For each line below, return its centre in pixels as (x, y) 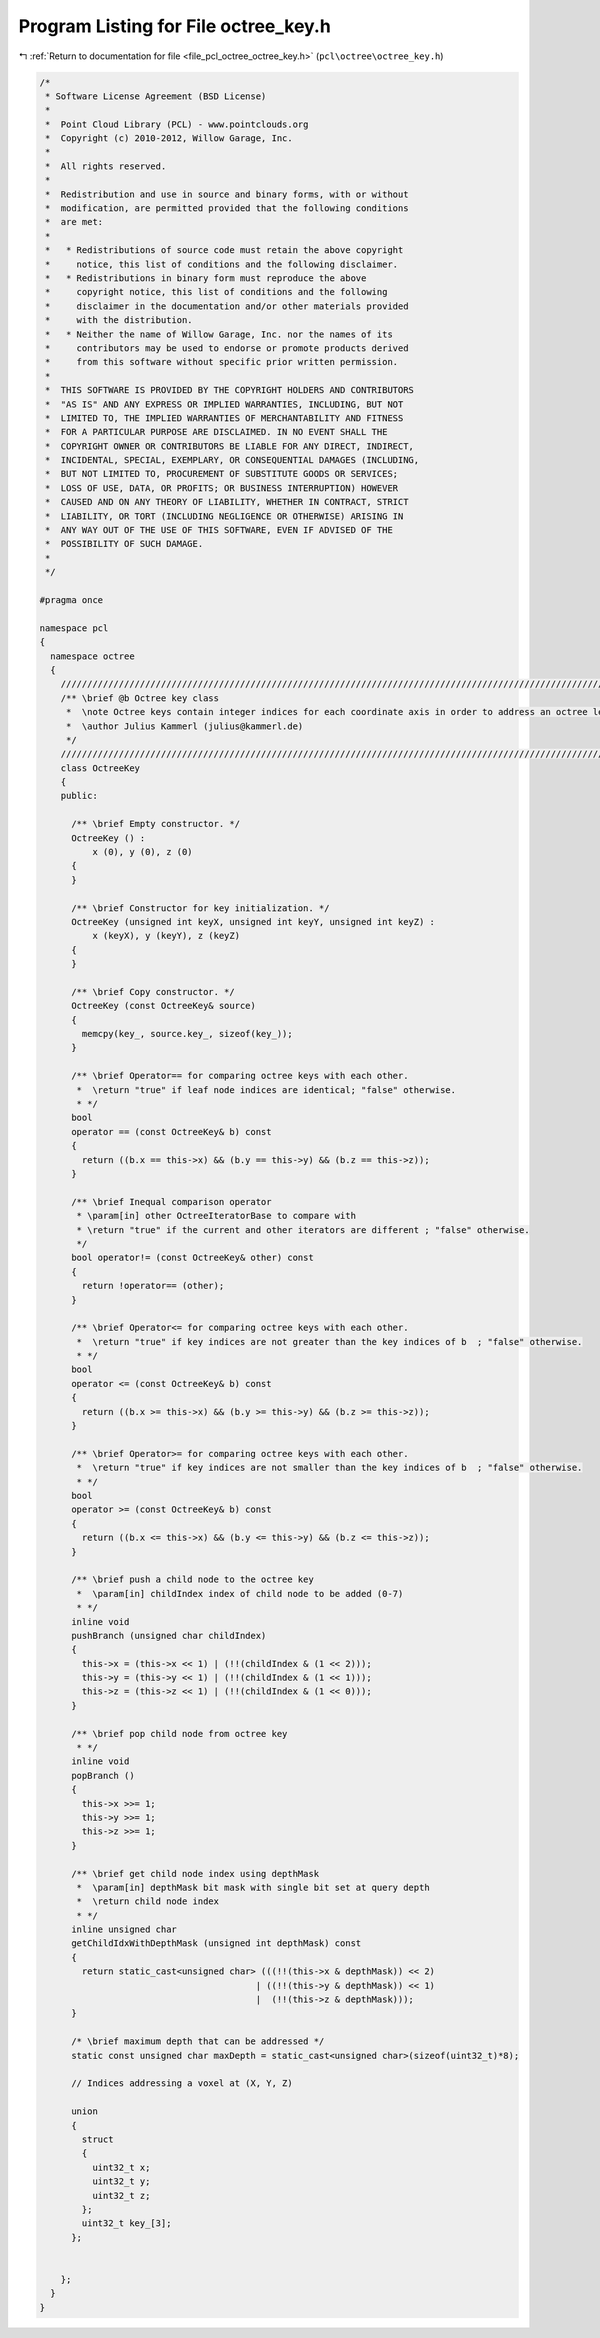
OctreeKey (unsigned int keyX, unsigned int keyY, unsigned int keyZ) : (253, 921)
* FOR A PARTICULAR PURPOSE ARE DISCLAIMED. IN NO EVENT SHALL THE (216, 432)
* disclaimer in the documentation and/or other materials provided (227, 306)
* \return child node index (148, 1901)
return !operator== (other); (153, 1286)
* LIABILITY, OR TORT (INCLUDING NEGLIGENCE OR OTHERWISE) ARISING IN (224, 516)
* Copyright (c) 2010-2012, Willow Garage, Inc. (169, 138)
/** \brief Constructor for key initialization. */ (200, 908)
